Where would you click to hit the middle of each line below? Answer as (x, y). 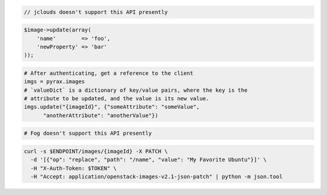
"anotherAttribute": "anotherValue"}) (101, 115)
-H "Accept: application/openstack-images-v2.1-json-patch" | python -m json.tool (157, 177)
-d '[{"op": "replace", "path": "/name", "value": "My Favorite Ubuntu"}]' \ (149, 160)
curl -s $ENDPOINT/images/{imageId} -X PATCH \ (96, 152)
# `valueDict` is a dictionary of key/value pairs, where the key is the (136, 90)
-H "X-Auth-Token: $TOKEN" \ (74, 168)
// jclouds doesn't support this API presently (96, 12)
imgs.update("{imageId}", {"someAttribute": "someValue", (112, 107)
